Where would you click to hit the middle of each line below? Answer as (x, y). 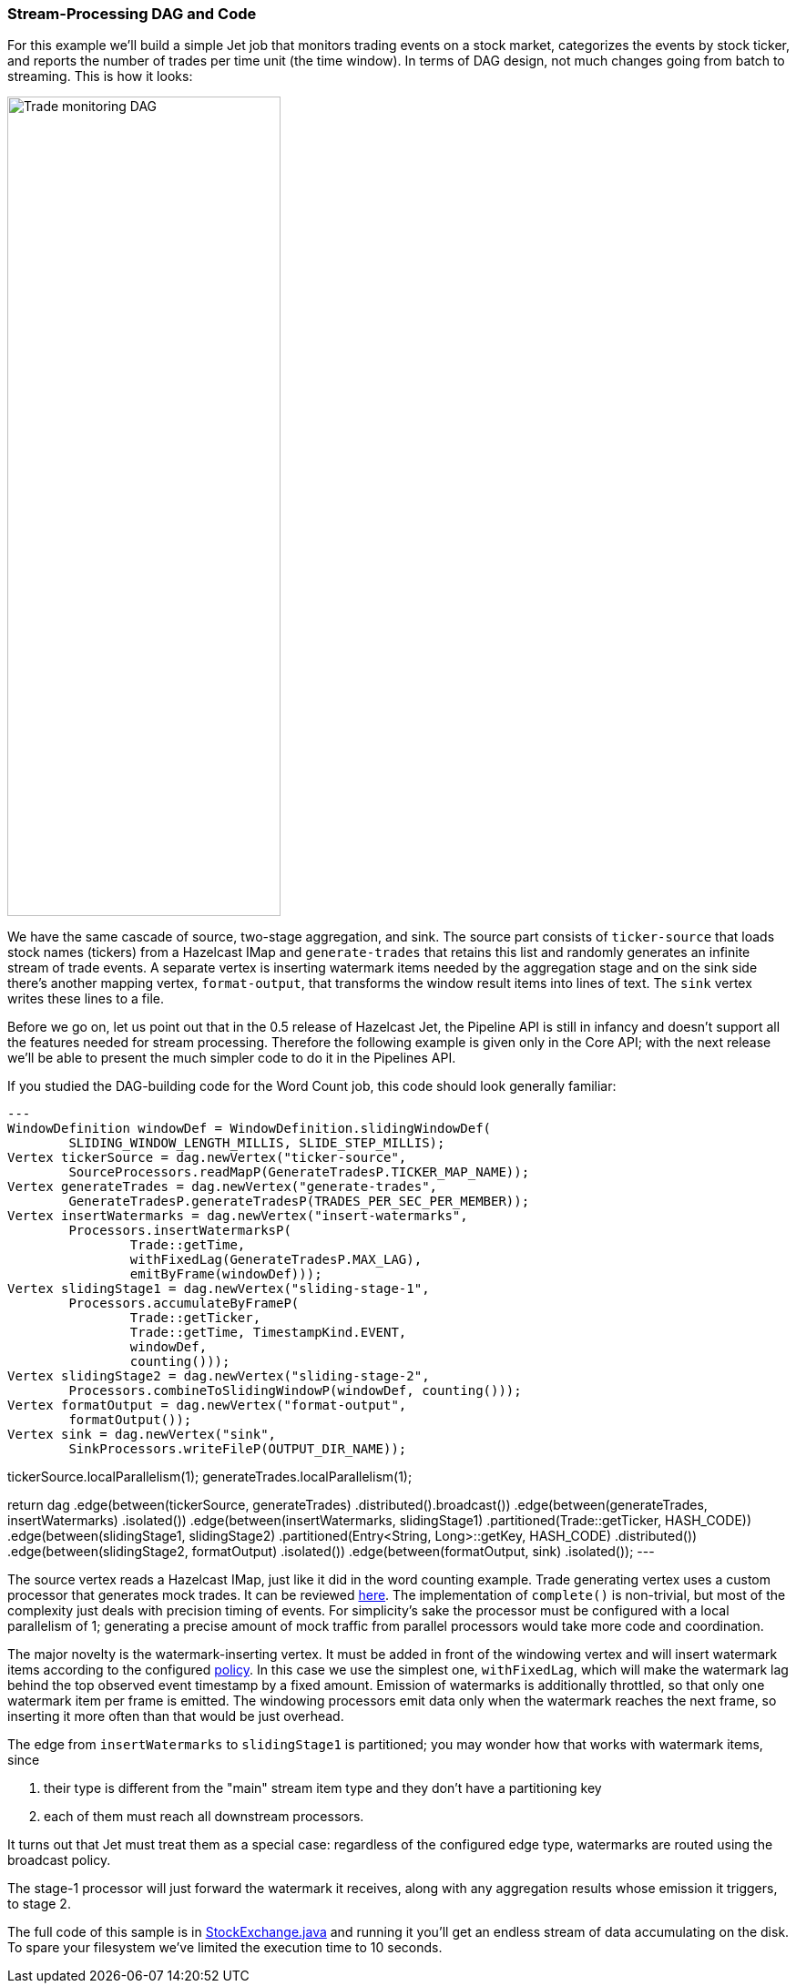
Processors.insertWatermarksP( (180, 1231)
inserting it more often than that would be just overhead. (176, 1716)
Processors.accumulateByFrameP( (184, 1304)
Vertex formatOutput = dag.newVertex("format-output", (207, 1405)
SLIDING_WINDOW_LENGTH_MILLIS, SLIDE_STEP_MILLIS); (257, 1143)
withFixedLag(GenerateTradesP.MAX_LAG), (276, 1260)
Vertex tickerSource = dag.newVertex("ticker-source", (207, 1158)
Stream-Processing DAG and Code (132, 14)
